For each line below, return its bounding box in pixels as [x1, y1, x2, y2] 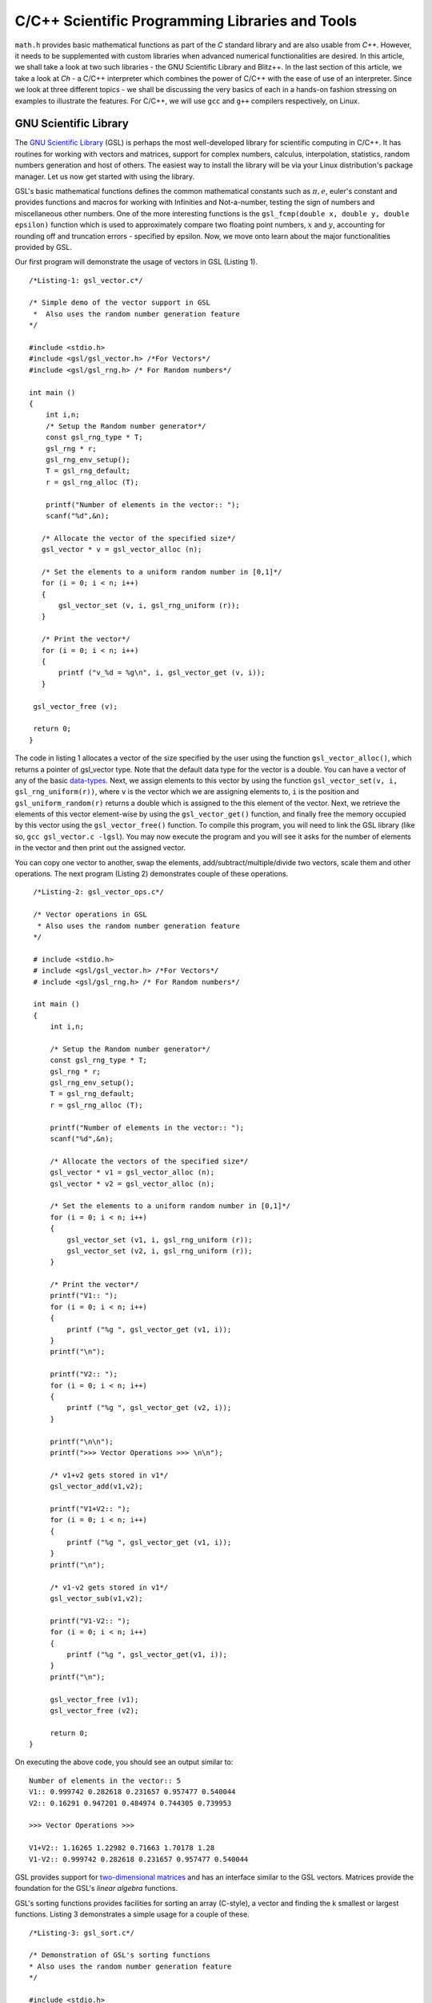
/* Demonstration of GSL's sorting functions [29, 1951, 211, 1960]
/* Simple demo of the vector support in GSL [29, 298, 211, 308]
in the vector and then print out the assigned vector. [14, 843, 186, 852]
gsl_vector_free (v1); [50, 1695, 139, 1704]
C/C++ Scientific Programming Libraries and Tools [14, 12, 358, 30]
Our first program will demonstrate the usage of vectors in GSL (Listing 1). [14, 257, 258, 267]
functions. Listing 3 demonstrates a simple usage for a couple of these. [14, 1909, 250, 1919]
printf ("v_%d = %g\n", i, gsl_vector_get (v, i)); [58, 668, 266, 677]
